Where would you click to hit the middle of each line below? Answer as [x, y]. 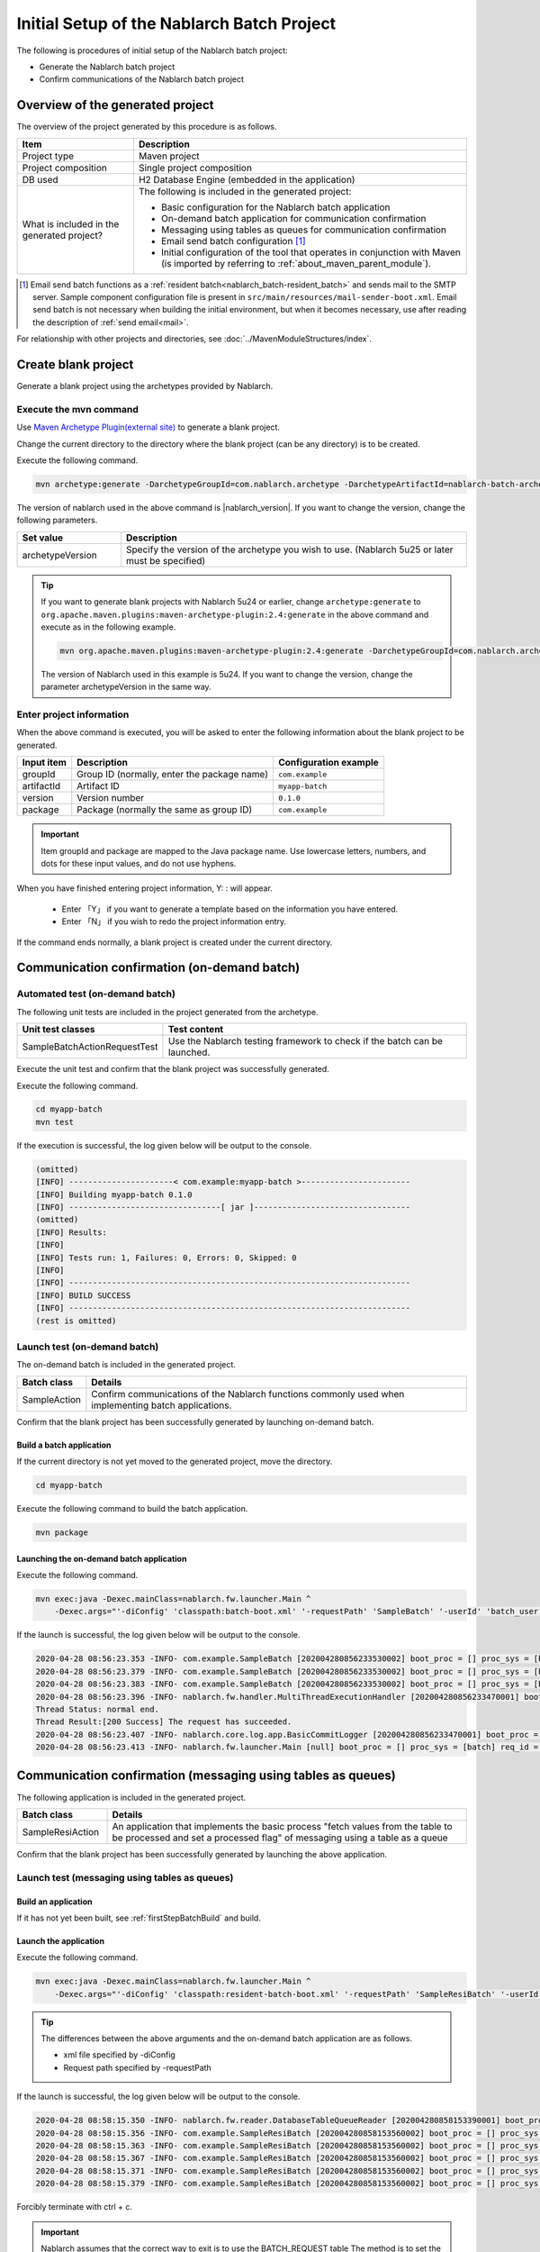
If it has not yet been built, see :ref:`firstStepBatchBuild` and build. [139, 1918]
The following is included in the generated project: [245, 191]
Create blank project [75, 364]
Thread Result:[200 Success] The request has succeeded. [164, 1722]
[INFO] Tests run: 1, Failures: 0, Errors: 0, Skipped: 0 [166, 1258]
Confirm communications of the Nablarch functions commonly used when [248, 1394]
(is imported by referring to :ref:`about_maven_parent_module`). [296, 263]
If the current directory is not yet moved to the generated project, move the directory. [175, 1462]
